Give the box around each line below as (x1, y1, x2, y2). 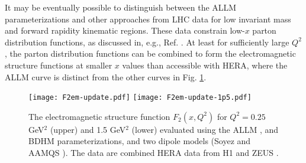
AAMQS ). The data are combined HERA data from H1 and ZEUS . (28, 146, 279, 158)
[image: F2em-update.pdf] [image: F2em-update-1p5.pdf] (28, 93, 252, 102)
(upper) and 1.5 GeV (50, 123, 126, 135)
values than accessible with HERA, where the (122, 58, 288, 71)
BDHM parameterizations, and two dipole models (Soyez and (28, 135, 251, 147)
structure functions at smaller (5, 58, 112, 71)
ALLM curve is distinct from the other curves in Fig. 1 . (5, 70, 207, 83)
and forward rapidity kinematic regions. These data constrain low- (5, 24, 245, 37)
